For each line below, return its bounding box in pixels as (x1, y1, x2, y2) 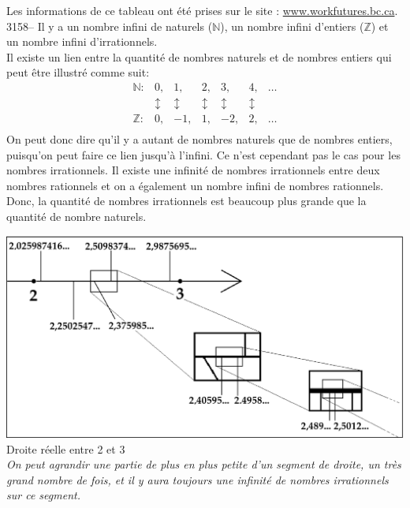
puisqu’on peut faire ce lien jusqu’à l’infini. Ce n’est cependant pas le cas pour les (6, 146, 401, 162)
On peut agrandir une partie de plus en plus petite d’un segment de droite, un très (6, 456, 401, 473)
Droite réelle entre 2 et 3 (6, 440, 125, 457)
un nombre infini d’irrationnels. (6, 33, 158, 50)
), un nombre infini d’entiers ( (220, 17, 364, 34)
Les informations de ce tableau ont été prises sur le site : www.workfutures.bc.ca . (6, 2, 398, 18)
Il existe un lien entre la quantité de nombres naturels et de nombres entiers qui (6, 48, 392, 65)
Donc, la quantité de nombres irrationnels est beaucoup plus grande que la (6, 192, 367, 209)
